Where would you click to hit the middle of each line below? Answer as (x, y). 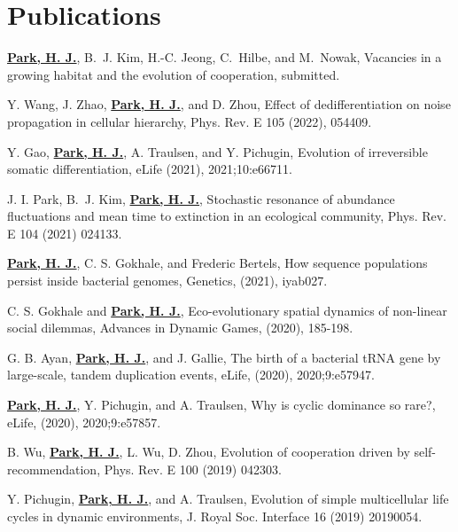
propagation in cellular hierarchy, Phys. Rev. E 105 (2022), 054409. (190, 121)
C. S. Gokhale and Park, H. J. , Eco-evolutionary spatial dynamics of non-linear (227, 310)
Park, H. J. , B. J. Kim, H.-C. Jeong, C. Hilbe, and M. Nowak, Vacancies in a (225, 57)
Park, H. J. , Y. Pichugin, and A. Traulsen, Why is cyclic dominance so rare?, (221, 405)
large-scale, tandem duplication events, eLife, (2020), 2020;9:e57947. (191, 375)
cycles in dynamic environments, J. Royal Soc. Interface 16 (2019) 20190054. (215, 516)
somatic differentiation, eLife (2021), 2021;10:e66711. (150, 169)
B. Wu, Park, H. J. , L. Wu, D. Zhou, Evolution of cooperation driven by (209, 452)
